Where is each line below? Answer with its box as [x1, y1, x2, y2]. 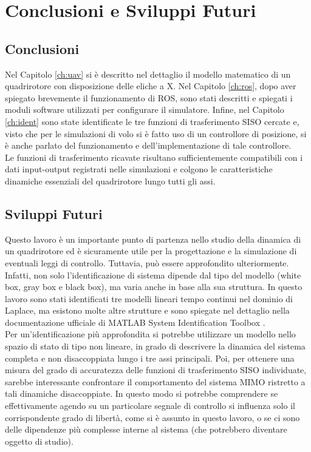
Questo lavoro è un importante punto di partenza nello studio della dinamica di [5, 232, 301, 245]
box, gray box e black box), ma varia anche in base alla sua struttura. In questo [5, 280, 302, 293]
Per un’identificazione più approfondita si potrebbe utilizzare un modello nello [5, 328, 296, 340]
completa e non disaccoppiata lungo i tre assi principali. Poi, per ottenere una [5, 351, 295, 364]
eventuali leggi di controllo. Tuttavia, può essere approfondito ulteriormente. [5, 256, 289, 269]
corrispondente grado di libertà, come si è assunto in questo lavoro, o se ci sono [5, 411, 300, 423]
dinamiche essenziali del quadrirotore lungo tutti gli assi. [5, 174, 216, 187]
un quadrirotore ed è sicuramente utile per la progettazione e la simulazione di [5, 245, 297, 257]
